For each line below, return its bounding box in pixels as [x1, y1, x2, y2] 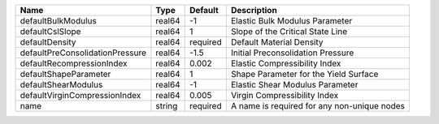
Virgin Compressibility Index [230, 90, 339, 100]
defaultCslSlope [20, 26, 81, 36]
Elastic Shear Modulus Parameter [230, 79, 359, 90]
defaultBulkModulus [20, 15, 97, 26]
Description [230, 5, 278, 15]
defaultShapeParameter [20, 69, 111, 79]
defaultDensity [20, 36, 76, 48]
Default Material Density [230, 36, 324, 48]
